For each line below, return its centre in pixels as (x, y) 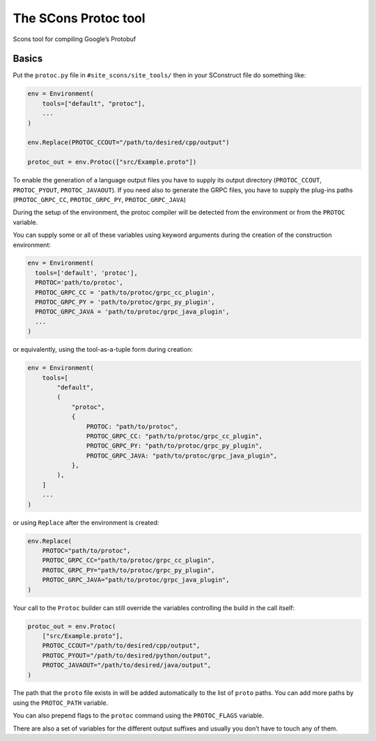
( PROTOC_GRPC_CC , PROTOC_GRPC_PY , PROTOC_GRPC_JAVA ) (100, 199)
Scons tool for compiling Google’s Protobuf (75, 39)
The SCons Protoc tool (79, 18)
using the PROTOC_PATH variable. (60, 703)
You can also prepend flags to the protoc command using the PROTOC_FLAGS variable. (139, 716)
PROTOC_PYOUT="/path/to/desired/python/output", (127, 655)
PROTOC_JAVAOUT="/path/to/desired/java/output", (127, 665)
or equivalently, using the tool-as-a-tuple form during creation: (103, 350)
